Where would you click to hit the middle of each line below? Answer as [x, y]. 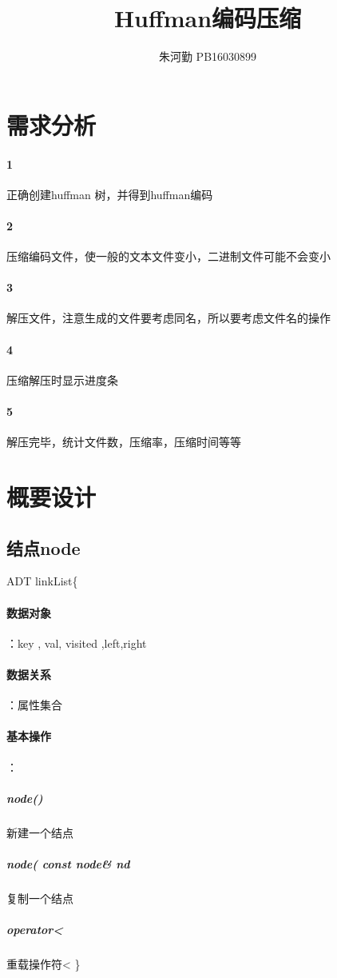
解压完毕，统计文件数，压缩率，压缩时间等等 [124, 442]
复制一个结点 [40, 898]
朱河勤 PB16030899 [208, 56]
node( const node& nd [68, 863]
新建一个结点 [40, 832]
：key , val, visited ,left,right [77, 643]
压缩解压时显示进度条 [62, 379]
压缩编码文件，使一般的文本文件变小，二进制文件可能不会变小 [168, 256]
